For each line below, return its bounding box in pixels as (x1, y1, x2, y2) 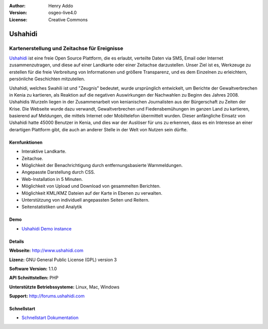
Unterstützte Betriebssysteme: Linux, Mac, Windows (9, 284, 120, 290)
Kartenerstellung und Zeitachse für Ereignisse (9, 45, 124, 52)
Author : (9, 3, 26, 8)
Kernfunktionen (9, 139, 43, 145)
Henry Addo (48, 3, 73, 8)
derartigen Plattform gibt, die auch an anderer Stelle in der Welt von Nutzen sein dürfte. (9, 126, 188, 132)
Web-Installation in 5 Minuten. (21, 176, 83, 182)
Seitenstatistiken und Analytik (21, 204, 82, 210)
